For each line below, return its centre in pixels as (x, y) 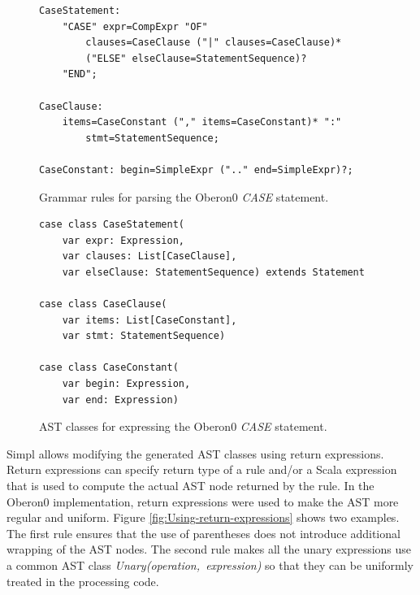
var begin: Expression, (126, 384)
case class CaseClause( (103, 304)
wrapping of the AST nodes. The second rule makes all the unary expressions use (209, 549)
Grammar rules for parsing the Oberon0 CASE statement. (184, 196)
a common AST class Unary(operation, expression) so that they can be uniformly (210, 565)
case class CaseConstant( (109, 368)
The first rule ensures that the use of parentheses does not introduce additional (204, 533)
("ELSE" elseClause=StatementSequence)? (196, 58)
